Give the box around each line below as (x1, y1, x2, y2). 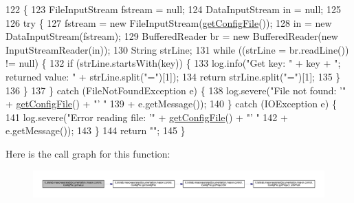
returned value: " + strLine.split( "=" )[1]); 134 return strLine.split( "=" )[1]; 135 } (5, 69, 341, 83)
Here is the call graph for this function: (5, 146, 170, 160)
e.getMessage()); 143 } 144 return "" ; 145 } (5, 123, 186, 138)
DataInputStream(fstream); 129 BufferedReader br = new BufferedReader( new (5, 29, 338, 43)
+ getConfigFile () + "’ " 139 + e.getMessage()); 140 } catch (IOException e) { (5, 96, 337, 111)
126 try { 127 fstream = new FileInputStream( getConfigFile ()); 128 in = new (5, 15, 332, 30)
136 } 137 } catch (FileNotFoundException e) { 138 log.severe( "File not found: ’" (5, 83, 346, 97)
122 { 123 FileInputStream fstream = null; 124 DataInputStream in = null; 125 (5, 2, 341, 16)
